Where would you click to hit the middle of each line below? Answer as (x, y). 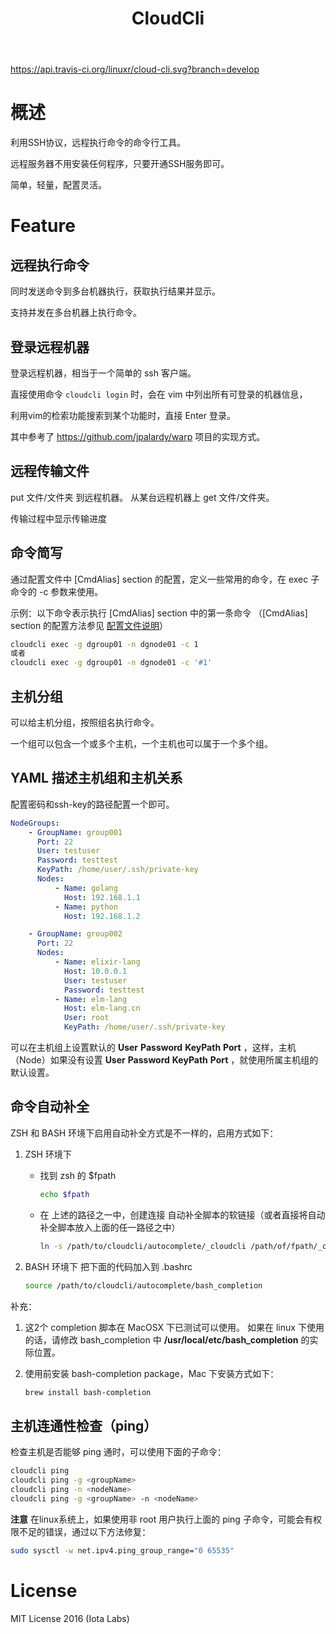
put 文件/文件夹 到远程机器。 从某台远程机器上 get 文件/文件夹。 (142, 497)
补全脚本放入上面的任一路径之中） (110, 1227)
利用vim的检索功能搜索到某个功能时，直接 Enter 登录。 (123, 415)
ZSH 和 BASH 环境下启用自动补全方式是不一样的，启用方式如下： (144, 1133)
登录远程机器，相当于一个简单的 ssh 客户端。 (103, 373)
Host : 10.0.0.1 (95, 971)
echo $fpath (64, 1194)
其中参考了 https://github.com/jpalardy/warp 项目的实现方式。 (138, 436)
